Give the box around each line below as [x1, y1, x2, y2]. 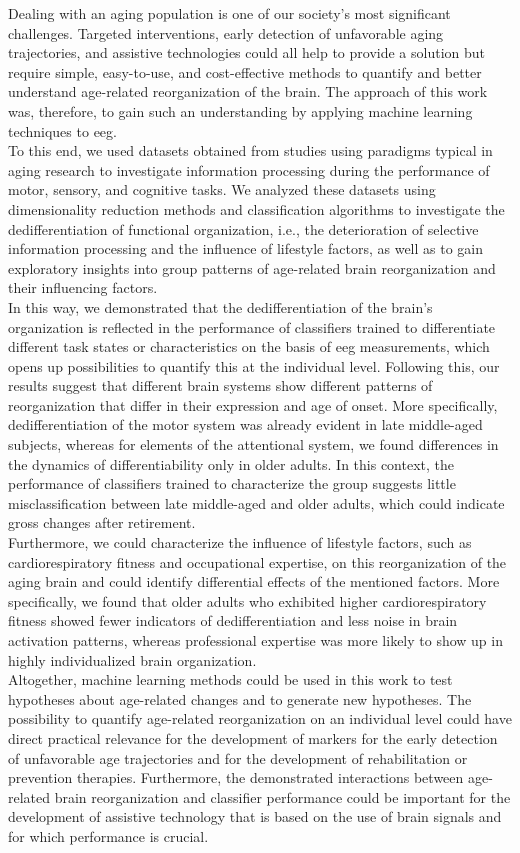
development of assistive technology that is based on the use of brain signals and [8, 806, 502, 827]
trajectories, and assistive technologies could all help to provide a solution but [8, 42, 485, 63]
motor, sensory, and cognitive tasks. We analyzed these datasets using [8, 179, 436, 200]
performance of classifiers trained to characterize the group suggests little [8, 473, 456, 494]
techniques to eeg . [8, 120, 117, 141]
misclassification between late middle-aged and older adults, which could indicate [8, 492, 505, 513]
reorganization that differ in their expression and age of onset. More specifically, [8, 394, 498, 415]
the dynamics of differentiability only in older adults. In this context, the [8, 453, 455, 474]
